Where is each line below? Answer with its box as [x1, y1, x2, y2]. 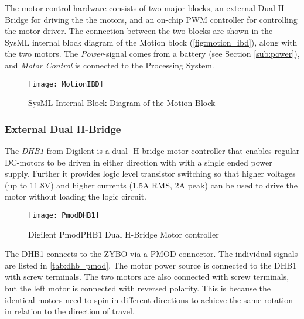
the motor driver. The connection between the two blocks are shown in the [5, 25, 273, 37]
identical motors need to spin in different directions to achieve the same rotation [5, 293, 293, 306]
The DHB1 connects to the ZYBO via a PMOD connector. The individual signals [5, 248, 298, 260]
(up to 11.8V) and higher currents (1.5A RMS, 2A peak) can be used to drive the [5, 179, 298, 191]
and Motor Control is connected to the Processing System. [5, 59, 214, 71]
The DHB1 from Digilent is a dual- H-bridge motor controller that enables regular [5, 145, 300, 157]
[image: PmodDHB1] [28, 211, 100, 219]
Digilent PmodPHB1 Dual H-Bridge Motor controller [28, 228, 219, 240]
